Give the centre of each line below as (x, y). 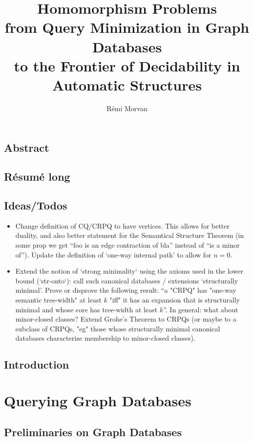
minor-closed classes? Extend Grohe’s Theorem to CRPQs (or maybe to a (126, 319)
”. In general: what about (201, 309)
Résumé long (37, 176)
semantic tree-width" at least (58, 300)
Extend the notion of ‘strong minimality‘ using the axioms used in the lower (129, 271)
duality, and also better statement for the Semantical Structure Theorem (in (130, 235)
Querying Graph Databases (98, 400)
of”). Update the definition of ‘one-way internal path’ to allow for (113, 254)
